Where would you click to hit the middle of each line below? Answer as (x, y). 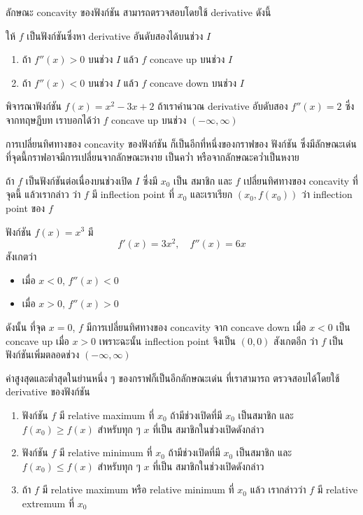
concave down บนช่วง (193, 82)
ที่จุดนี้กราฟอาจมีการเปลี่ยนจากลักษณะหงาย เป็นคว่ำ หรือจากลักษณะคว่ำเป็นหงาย (152, 157)
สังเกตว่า (21, 256)
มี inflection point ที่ (133, 194)
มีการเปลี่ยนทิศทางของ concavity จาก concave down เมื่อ (196, 326)
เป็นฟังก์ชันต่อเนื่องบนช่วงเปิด (79, 180)
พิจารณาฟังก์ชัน (34, 106)
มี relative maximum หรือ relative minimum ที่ (138, 489)
